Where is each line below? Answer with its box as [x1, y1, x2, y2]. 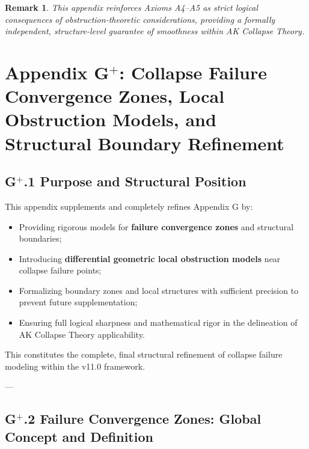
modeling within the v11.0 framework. [5, 359, 145, 372]
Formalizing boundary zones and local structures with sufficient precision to [19, 284, 299, 296]
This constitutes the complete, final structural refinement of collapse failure [5, 348, 283, 361]
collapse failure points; [19, 264, 102, 276]
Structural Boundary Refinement [5, 130, 284, 155]
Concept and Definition [5, 427, 153, 445]
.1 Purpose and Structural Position [23, 172, 246, 191]
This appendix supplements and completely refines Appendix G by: [5, 200, 253, 212]
